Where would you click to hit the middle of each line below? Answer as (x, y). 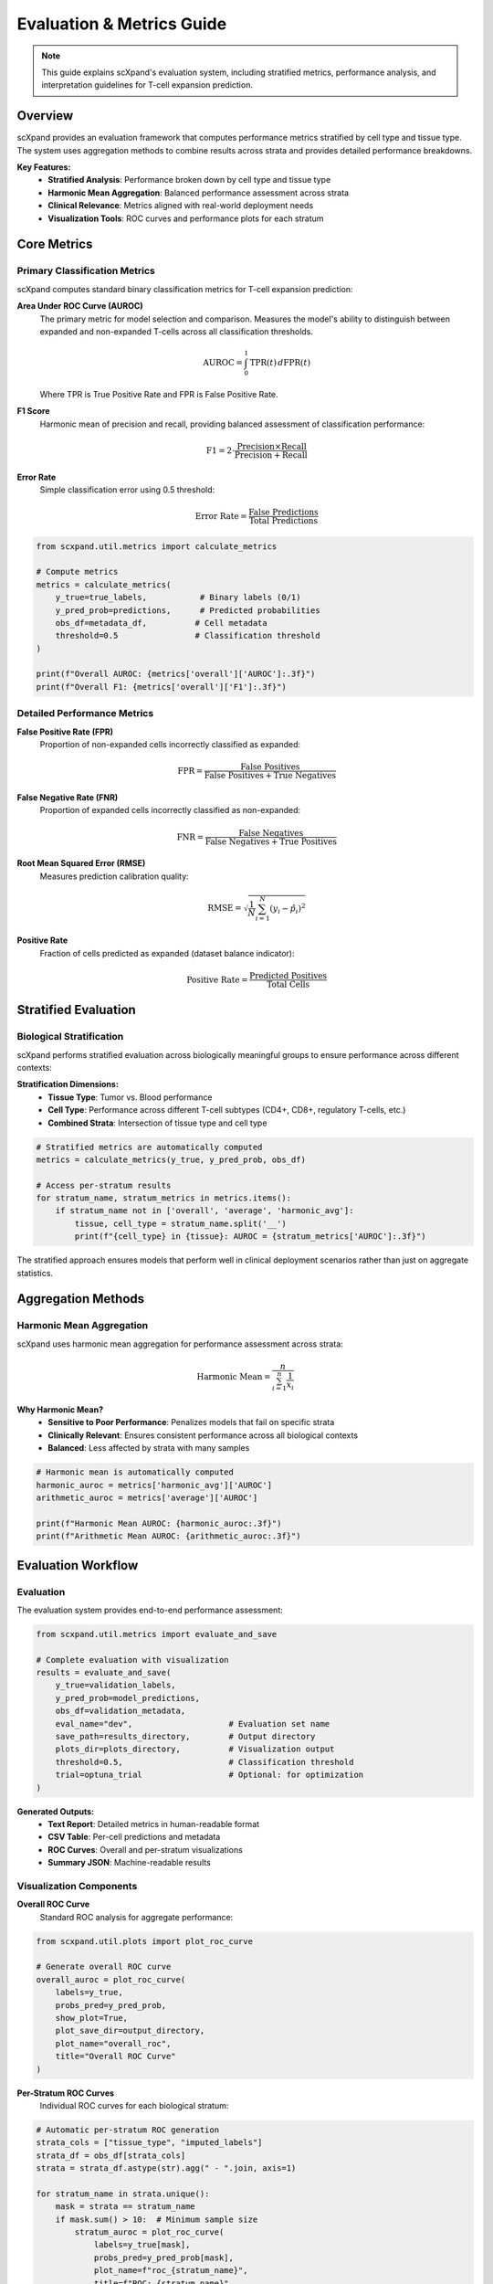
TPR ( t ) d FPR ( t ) (280, 363)
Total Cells (288, 984)
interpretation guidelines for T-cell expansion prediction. (147, 85)
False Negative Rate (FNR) (68, 797)
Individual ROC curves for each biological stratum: (134, 2105)
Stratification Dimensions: (68, 1084)
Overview (45, 116)
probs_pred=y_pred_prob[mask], (164, 2258)
